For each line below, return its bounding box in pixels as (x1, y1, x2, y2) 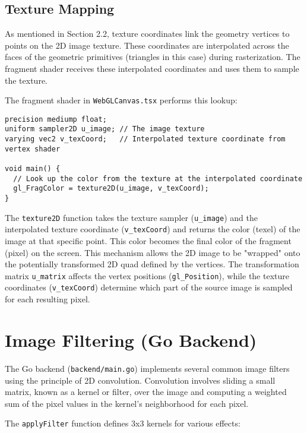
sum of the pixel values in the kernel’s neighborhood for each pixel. (5, 397, 249, 409)
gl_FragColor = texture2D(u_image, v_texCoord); (13, 184, 209, 193)
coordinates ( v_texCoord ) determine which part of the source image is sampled (5, 281, 293, 293)
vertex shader (5, 144, 61, 153)
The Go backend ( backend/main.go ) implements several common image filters (5, 362, 290, 374)
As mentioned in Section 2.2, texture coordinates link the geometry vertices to (5, 27, 290, 40)
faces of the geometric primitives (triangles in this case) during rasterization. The (5, 50, 300, 63)
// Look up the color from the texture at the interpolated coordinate (13, 174, 303, 183)
